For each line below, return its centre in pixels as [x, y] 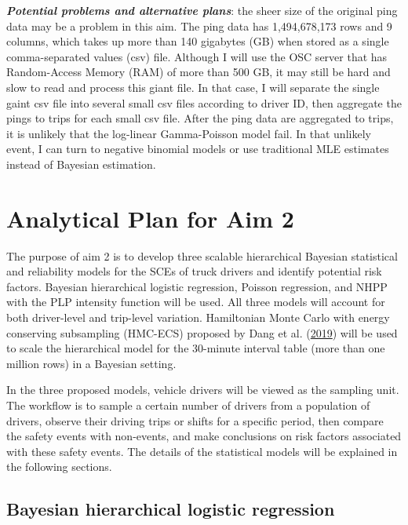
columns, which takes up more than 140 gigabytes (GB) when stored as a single [198, 41]
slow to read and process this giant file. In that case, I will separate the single [193, 87]
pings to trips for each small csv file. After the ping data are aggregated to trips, [200, 118]
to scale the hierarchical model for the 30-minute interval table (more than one [196, 348]
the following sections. [59, 467]
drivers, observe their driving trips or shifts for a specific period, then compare [195, 420]
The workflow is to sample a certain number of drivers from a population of [188, 405]
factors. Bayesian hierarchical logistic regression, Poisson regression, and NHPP [197, 286]
